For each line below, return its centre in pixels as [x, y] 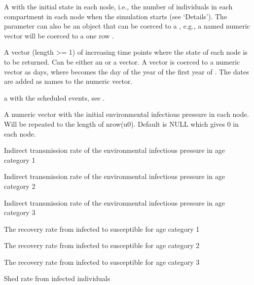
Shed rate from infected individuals [57, 278]
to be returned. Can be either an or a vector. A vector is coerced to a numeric [122, 61]
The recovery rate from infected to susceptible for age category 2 [102, 245]
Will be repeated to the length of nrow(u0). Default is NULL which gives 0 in [122, 124]
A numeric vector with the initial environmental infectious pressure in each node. [127, 114]
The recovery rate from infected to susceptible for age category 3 [102, 262]
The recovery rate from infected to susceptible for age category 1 [102, 229]
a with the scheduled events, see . [54, 97]
